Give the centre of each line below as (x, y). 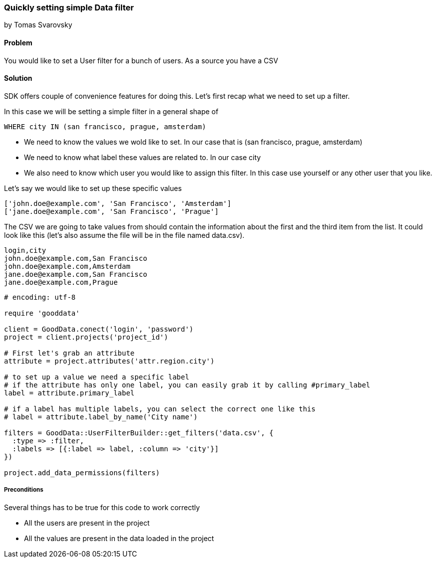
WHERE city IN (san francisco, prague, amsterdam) (105, 126)
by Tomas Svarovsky (38, 25)
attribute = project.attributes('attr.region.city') (109, 361)
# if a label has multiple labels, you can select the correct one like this (160, 409)
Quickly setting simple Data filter (69, 7)
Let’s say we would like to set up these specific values (93, 188)
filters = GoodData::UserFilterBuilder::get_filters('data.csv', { (139, 433)
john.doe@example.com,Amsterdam (67, 266)
